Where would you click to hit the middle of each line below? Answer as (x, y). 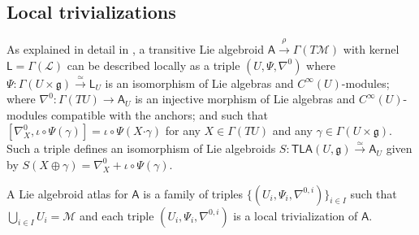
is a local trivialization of (296, 215)
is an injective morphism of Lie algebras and (245, 99)
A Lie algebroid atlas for (67, 193)
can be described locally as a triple (153, 65)
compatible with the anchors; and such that (159, 114)
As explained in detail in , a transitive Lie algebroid (136, 49)
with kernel (371, 49)
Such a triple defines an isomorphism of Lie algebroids (141, 148)
